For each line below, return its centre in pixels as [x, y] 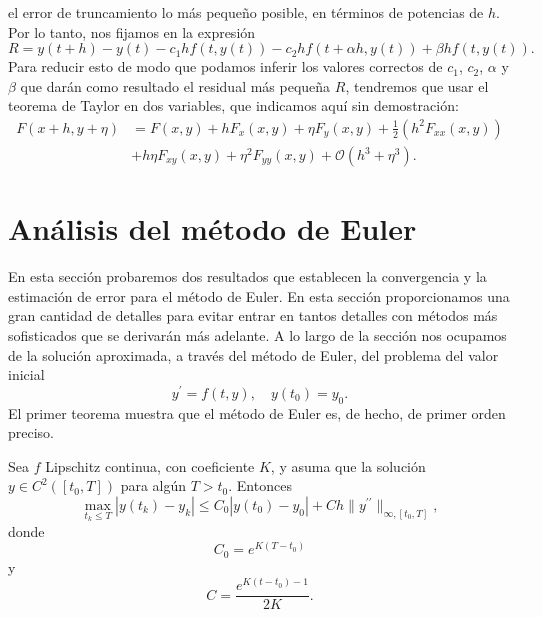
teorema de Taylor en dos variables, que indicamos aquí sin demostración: [233, 105]
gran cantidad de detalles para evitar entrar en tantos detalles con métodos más [253, 315]
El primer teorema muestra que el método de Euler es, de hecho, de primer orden [257, 412]
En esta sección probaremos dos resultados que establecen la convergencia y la [247, 276]
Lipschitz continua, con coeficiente [150, 465]
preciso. [31, 432]
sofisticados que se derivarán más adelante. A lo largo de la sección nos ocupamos [257, 334]
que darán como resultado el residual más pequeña [175, 85]
